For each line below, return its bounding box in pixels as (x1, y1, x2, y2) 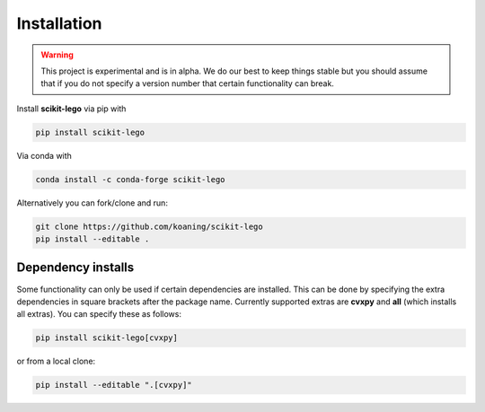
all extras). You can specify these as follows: (16, 309, 181, 320)
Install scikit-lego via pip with (16, 103, 127, 114)
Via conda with (16, 150, 72, 161)
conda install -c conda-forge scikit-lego (35, 174, 225, 184)
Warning (40, 49, 74, 60)
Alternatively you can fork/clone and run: (16, 197, 168, 208)
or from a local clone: (16, 355, 96, 367)
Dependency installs (16, 260, 135, 276)
